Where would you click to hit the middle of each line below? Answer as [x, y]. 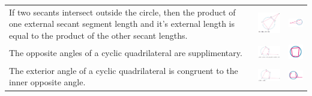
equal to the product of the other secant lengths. [98, 35]
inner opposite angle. [47, 82]
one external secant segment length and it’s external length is [122, 24]
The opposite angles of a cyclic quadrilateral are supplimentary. [126, 53]
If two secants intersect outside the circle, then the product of [122, 12]
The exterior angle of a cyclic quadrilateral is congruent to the [124, 70]
